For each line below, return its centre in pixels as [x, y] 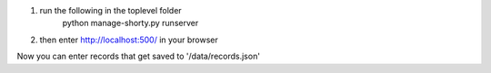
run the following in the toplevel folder [110, 10]
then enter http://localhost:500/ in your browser [129, 40]
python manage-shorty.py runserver [130, 23]
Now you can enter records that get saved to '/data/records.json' [139, 56]
